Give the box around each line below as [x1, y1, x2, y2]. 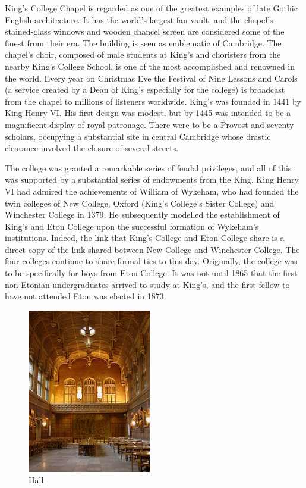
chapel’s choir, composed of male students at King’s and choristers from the [5, 48, 281, 61]
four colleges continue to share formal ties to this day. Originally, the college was [5, 255, 298, 267]
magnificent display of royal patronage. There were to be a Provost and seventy [5, 118, 294, 130]
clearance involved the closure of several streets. [5, 142, 179, 154]
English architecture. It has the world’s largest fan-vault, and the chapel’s [5, 13, 273, 26]
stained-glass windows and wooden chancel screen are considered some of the [5, 25, 285, 37]
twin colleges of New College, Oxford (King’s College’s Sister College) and [5, 196, 275, 209]
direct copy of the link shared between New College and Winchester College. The [5, 243, 300, 255]
